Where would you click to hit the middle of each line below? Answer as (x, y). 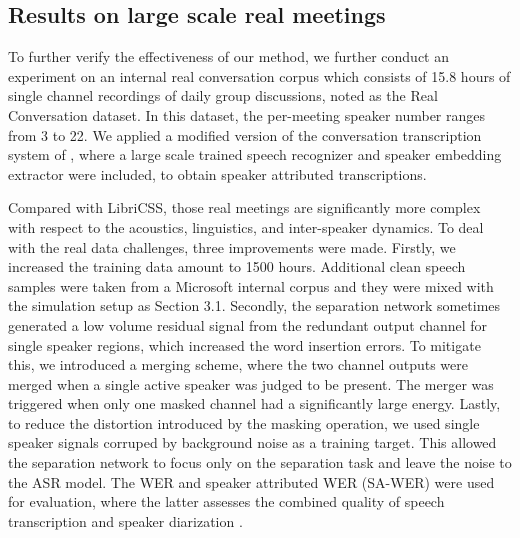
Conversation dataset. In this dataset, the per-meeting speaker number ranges (247, 114)
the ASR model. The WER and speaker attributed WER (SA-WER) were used (251, 481)
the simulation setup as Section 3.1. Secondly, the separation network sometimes (254, 305)
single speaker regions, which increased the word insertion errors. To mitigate (244, 344)
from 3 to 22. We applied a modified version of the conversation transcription (245, 134)
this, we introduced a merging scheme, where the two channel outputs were (238, 364)
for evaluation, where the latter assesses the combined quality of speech (226, 501)
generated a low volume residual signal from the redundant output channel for (248, 324)
